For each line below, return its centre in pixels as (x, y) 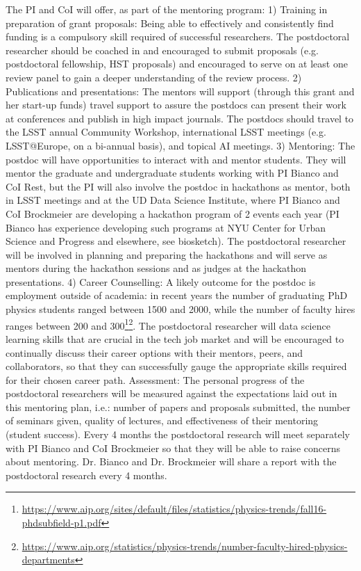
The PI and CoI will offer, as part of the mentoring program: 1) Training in (167, 9)
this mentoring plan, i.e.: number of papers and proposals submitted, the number (178, 407)
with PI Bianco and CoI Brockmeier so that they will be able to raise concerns (173, 448)
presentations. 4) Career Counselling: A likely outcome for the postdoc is (161, 281)
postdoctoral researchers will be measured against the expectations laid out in (171, 393)
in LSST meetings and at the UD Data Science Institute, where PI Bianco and (173, 200)
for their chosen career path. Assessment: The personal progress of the (155, 379)
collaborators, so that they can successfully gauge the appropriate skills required (176, 366)
